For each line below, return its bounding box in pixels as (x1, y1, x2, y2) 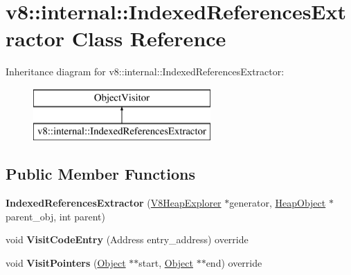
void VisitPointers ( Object (6, 256, 126, 270)
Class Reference (71, 24, 226, 53)
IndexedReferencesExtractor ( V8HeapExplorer (6, 196, 222, 210)
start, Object (138, 256, 193, 270)
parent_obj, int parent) (6, 209, 106, 223)
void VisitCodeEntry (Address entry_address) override (6, 232, 249, 247)
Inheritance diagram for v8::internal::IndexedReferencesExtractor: (6, 64, 285, 79)
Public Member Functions (6, 163, 195, 184)
